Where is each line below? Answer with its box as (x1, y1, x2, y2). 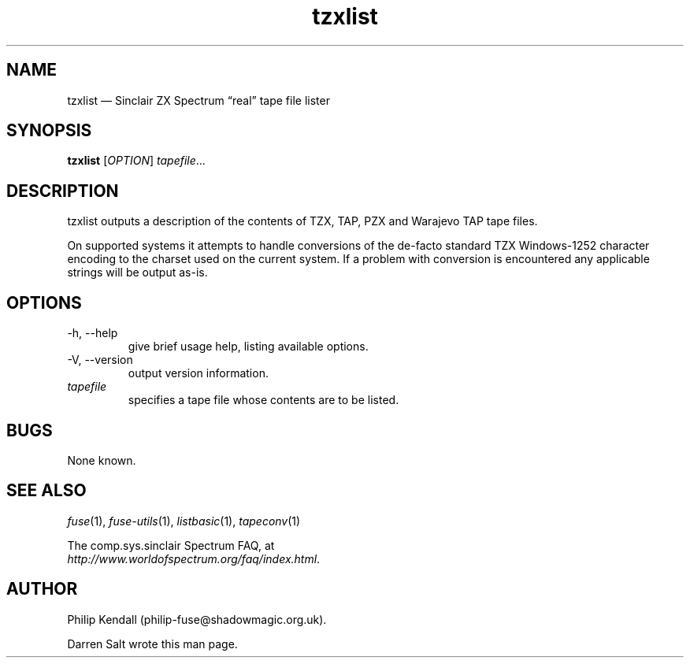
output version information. (128, 366, 269, 380)
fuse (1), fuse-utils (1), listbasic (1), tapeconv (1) (67, 514, 301, 528)
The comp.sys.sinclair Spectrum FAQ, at (67, 538, 275, 552)
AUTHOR (6, 579, 78, 599)
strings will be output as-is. (67, 265, 208, 280)
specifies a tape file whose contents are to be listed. (128, 393, 399, 407)
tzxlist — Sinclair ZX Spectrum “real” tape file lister (67, 93, 330, 107)
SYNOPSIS (6, 121, 92, 141)
